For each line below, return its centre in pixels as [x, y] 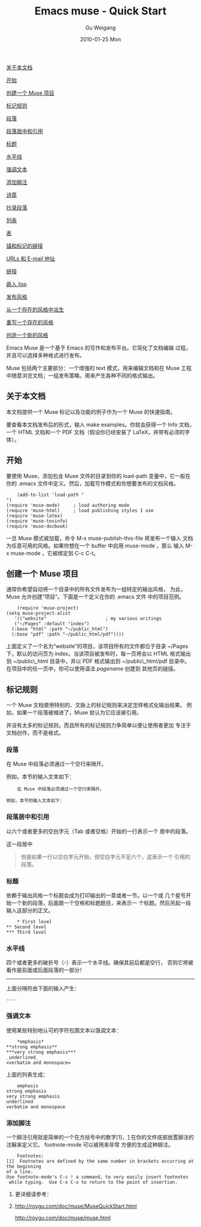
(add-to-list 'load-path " [51, 495]
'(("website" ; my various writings [88, 619]
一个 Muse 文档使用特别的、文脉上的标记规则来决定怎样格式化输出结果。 [96, 705]
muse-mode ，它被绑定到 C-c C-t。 [55, 553]
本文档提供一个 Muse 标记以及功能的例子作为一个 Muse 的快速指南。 [91, 411]
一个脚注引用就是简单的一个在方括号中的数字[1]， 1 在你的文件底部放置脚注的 [100, 1137]
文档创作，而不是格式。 [35, 733]
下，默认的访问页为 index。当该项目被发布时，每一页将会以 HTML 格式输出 [99, 654]
